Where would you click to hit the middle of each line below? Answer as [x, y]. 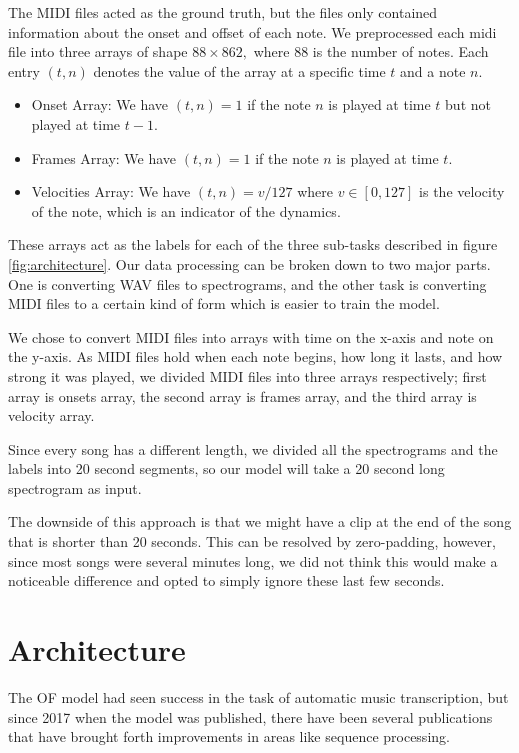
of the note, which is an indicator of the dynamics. [186, 210]
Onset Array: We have [100, 104]
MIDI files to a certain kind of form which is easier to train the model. [224, 303]
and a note [433, 70]
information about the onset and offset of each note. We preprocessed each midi [252, 31]
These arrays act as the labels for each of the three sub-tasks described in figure [253, 244]
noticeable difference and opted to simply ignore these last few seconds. [226, 580]
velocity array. [51, 415]
